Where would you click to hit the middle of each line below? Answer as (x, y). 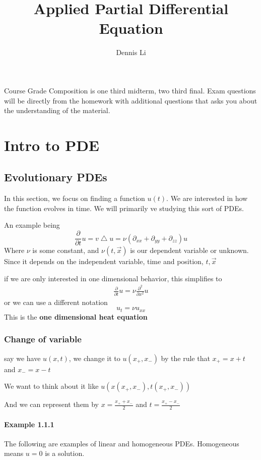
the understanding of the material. (57, 110)
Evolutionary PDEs (56, 177)
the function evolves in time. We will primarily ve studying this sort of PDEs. (124, 208)
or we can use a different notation (56, 302)
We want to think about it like (51, 386)
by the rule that (185, 358)
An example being (32, 225)
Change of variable (43, 339)
